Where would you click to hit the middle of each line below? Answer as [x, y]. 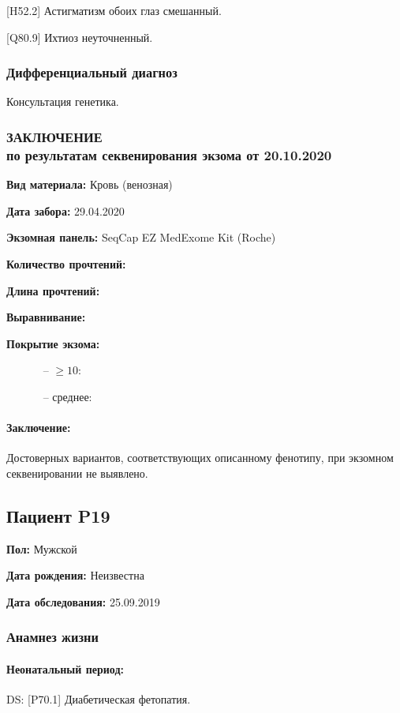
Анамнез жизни [52, 637]
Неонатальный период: [65, 668]
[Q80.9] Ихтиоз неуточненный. [80, 37]
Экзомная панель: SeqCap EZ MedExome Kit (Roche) [141, 237]
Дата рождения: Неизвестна [75, 575]
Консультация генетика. [63, 101]
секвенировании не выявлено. [77, 473]
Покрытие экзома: [53, 343]
